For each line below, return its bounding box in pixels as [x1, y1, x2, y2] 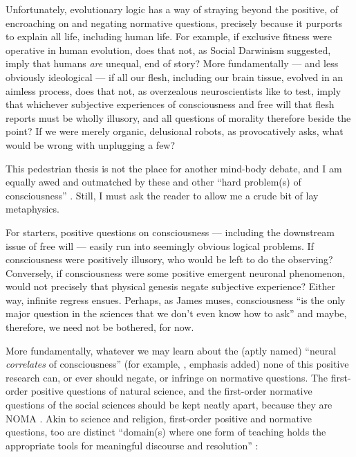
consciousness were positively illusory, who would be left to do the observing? [6, 252, 333, 267]
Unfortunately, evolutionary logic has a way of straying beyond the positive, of [6, 2, 339, 16]
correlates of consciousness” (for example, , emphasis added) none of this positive [6, 357, 349, 371]
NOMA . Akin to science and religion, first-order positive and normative [6, 411, 312, 425]
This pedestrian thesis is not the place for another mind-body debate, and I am [6, 161, 342, 175]
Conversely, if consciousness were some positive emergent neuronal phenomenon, [6, 265, 346, 280]
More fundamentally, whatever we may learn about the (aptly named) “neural [6, 343, 337, 357]
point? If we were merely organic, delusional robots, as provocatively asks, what [6, 124, 344, 138]
